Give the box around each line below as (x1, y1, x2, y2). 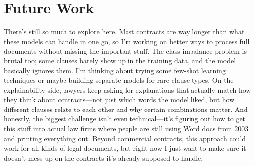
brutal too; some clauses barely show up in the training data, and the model (4, 55, 236, 65)
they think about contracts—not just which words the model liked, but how (4, 94, 235, 105)
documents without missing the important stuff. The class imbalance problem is (4, 46, 247, 56)
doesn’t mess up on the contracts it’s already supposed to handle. (4, 152, 203, 163)
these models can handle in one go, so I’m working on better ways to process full (4, 36, 250, 46)
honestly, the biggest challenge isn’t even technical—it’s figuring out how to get (4, 113, 246, 124)
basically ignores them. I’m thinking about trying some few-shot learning (4, 65, 226, 75)
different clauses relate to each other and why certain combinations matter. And (4, 104, 248, 114)
